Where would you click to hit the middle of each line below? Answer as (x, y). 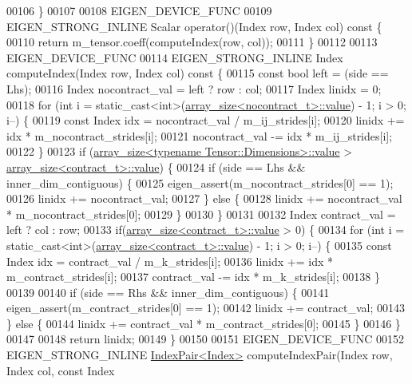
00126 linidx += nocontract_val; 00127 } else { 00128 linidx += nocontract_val (204, 198)
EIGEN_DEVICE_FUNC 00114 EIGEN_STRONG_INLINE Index (175, 57)
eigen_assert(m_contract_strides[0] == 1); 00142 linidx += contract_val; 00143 (206, 308)
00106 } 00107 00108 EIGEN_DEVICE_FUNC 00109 (139, 10)
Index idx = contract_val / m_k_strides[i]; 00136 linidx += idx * (170, 261)
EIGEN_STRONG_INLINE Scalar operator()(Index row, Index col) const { (194, 26)
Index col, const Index (61, 370)
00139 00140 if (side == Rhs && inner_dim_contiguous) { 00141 (168, 292)
